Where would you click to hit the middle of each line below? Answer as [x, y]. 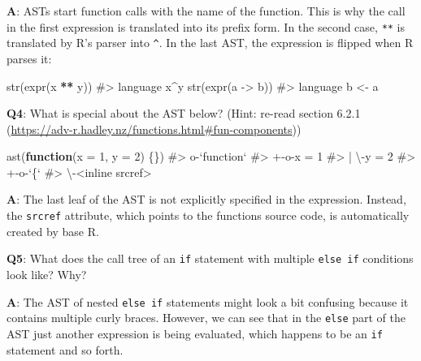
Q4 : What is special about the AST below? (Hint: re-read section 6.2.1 [184, 113]
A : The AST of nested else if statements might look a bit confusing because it [208, 301]
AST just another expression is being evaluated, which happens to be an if [195, 333]
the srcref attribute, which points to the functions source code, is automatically [208, 215]
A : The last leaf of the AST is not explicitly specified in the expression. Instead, [206, 199]
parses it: [29, 58]
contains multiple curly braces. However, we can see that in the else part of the [206, 318]
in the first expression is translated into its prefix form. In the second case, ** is [206, 26]
